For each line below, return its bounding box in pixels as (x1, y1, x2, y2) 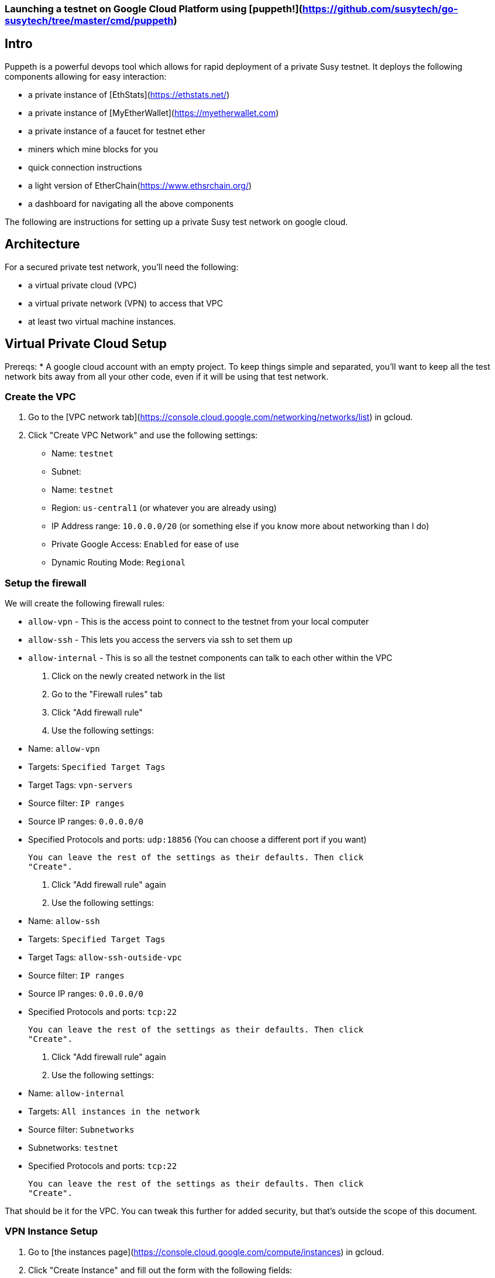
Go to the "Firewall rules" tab (51, 689, 163, 700)
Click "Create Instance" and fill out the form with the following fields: (28, 1265, 293, 1275)
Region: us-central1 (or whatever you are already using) (51, 503, 277, 513)
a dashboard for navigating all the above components (28, 198, 234, 209)
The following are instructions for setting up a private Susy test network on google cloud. (5, 216, 348, 227)
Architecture (5, 237, 80, 252)
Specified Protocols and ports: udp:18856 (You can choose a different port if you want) (28, 834, 367, 845)
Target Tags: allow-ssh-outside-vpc (28, 952, 183, 963)
